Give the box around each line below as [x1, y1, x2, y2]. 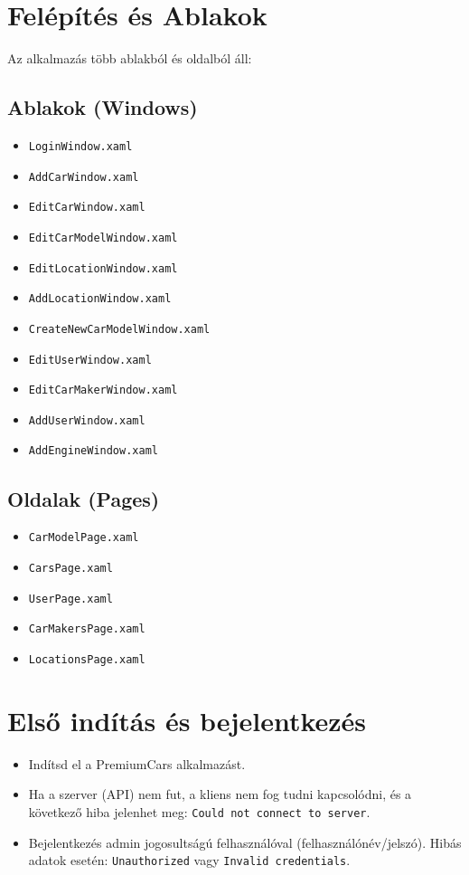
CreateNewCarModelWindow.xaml [28, 322, 211, 336]
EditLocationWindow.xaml [28, 262, 178, 275]
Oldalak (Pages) [7, 484, 160, 512]
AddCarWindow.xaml [28, 170, 139, 184]
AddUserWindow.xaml [28, 414, 145, 427]
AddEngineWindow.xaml [28, 444, 158, 458]
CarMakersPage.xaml [28, 623, 145, 636]
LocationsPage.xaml [28, 652, 145, 666]
